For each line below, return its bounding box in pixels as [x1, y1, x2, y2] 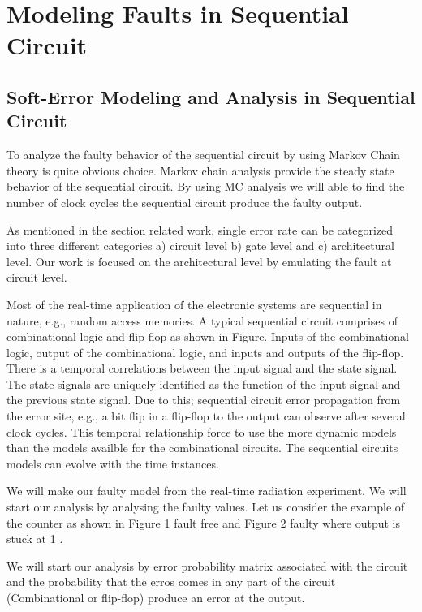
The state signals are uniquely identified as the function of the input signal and [6, 375, 401, 392]
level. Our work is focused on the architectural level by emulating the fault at [6, 252, 392, 269]
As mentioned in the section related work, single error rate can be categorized [6, 221, 394, 238]
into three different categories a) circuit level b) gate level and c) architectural [6, 237, 394, 254]
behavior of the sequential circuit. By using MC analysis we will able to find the [6, 178, 405, 195]
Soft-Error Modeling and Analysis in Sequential [6, 84, 416, 109]
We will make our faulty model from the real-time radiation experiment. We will [6, 482, 407, 499]
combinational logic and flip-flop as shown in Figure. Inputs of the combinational [6, 328, 409, 345]
